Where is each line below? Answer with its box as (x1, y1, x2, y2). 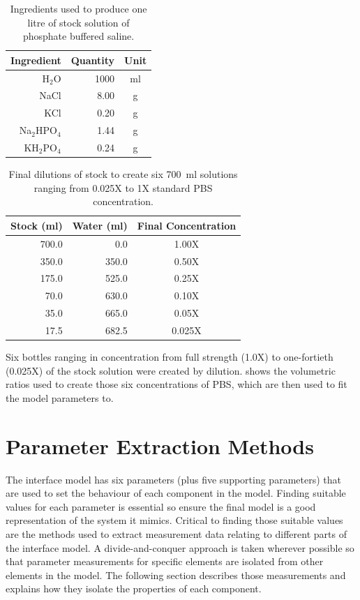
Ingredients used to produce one (10, 1, 147, 15)
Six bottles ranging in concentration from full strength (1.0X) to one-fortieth (6, 350, 333, 364)
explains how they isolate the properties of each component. (6, 581, 262, 596)
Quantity (70, 52, 115, 67)
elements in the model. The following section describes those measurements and (6, 567, 346, 582)
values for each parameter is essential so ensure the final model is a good (6, 499, 316, 513)
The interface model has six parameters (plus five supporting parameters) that (6, 472, 341, 486)
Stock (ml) (10, 218, 63, 232)
